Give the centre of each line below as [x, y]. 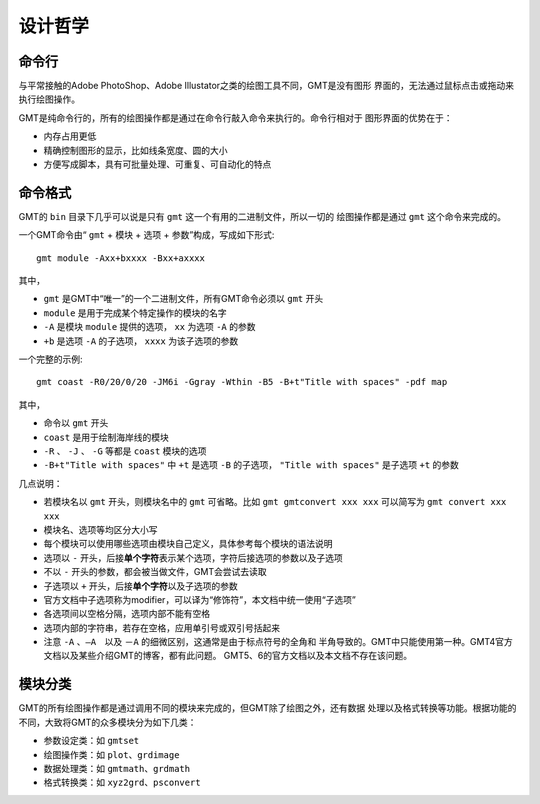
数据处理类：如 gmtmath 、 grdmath [116, 768]
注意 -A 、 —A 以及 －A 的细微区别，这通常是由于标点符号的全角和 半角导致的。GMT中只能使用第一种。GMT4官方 [278, 642]
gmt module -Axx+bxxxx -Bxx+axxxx [120, 258]
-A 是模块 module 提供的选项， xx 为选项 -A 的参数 [149, 327]
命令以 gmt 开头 [76, 423]
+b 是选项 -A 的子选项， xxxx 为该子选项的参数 [141, 341]
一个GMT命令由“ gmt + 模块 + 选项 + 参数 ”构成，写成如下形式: [146, 235]
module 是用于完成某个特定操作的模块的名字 [135, 312]
